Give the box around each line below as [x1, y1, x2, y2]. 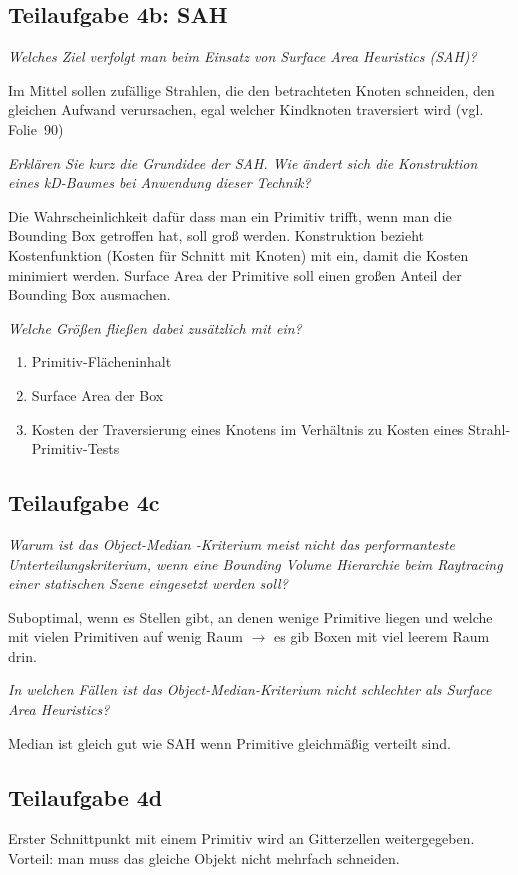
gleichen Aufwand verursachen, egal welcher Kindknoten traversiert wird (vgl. [8, 99, 484, 120]
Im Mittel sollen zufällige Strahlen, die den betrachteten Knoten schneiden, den [8, 79, 495, 100]
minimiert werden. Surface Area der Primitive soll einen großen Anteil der [8, 264, 462, 285]
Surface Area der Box [31, 384, 164, 405]
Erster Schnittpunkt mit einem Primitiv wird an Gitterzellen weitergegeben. [8, 828, 475, 849]
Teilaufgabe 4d [8, 781, 163, 812]
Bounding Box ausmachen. [8, 284, 171, 305]
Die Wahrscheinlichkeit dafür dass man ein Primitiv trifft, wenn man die [8, 205, 452, 226]
